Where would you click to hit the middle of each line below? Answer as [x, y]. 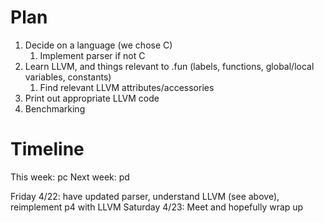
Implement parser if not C [92, 55]
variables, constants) [68, 77]
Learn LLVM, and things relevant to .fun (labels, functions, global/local [169, 66]
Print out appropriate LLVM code [92, 98]
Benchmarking [55, 108]
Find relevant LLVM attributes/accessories [127, 87]
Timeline [47, 149]
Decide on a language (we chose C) [98, 45]
